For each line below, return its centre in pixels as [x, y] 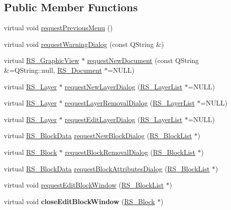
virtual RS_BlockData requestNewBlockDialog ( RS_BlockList [98, 136]
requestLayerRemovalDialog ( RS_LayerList [130, 103]
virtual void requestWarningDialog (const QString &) [84, 44]
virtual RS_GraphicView [42, 60]
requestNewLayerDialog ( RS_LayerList [124, 86]
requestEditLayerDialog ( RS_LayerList [124, 119]
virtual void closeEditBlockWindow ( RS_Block [80, 201]
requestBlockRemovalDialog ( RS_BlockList [130, 152]
